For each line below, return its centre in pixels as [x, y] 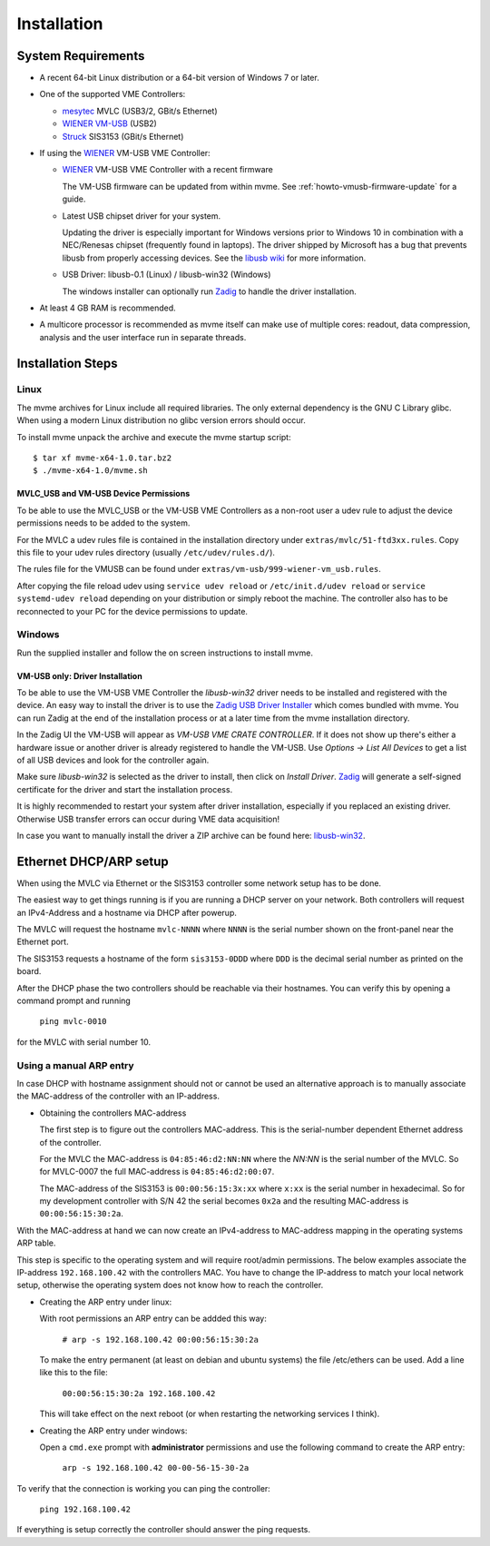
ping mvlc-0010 [73, 1022]
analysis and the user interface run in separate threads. [143, 337]
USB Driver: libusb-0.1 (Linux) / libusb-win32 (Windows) [167, 275]
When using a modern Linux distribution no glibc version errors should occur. [161, 420]
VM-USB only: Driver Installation [79, 675]
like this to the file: [73, 1373]
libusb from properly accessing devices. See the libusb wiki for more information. [214, 258]
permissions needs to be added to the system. [103, 523]
